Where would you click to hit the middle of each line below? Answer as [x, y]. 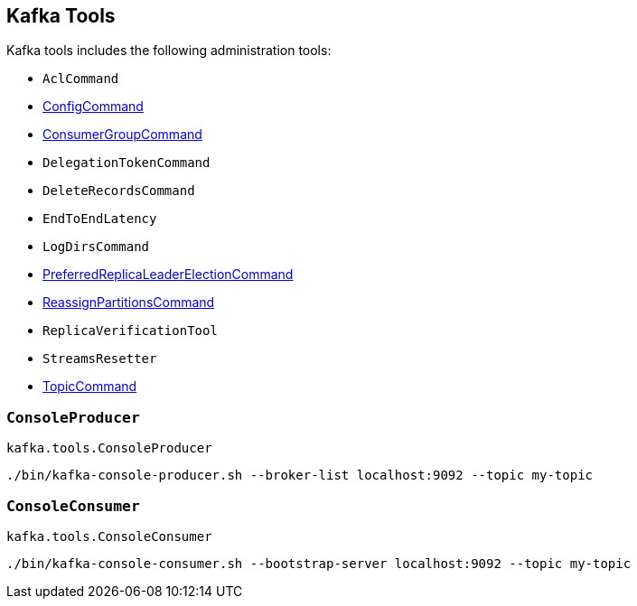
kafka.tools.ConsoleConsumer [109, 536]
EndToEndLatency [100, 219]
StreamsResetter [100, 359]
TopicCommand [90, 387]
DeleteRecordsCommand [119, 191]
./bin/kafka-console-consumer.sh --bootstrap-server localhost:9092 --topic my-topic [319, 563]
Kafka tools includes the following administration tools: [169, 51]
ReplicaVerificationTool [130, 331]
